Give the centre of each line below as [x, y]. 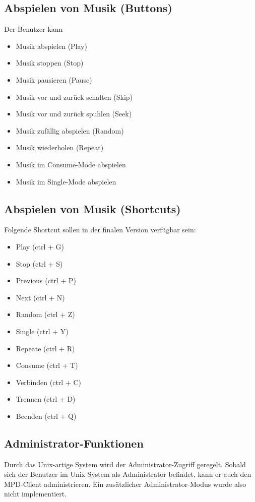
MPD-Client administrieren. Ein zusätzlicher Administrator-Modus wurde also [125, 484]
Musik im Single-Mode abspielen [66, 181]
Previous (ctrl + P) [46, 280]
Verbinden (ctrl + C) [49, 382]
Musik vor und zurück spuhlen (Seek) [74, 114]
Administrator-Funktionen [74, 443]
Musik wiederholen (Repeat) [60, 147]
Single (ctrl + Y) [42, 331]
